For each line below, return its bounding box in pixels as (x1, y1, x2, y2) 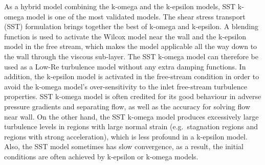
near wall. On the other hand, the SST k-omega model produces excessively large (4, 111, 259, 122)
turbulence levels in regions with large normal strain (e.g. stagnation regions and (4, 121, 258, 132)
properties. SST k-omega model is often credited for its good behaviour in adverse (4, 91, 261, 102)
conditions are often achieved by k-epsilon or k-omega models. (4, 151, 198, 161)
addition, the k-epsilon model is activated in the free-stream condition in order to (4, 71, 259, 82)
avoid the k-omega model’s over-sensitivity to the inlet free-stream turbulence (4, 81, 247, 91)
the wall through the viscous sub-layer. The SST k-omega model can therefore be (4, 51, 258, 61)
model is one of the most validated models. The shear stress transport (26, 11, 246, 21)
